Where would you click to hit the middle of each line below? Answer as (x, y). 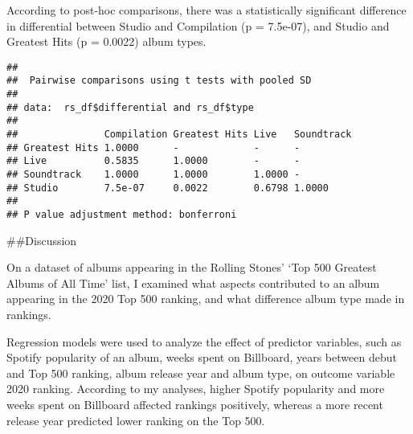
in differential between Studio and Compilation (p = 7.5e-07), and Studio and (198, 25)
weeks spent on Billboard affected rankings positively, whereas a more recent (195, 404)
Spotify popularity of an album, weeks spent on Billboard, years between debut (202, 357)
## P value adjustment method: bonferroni (122, 215)
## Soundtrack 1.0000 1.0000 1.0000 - (153, 175)
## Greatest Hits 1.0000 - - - (153, 147)
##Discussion (42, 240)
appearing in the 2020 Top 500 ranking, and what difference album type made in (206, 299)
